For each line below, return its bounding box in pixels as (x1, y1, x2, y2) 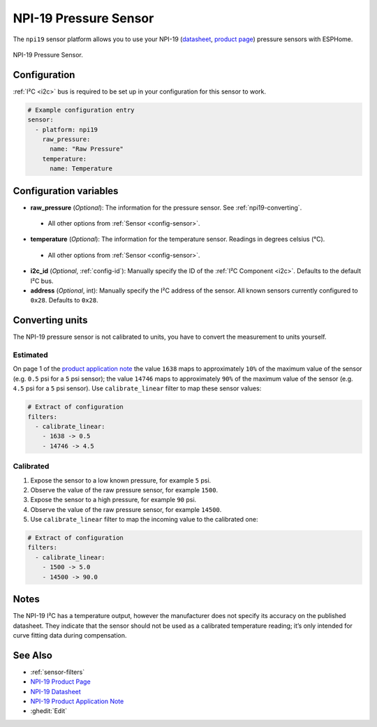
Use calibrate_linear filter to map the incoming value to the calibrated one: (30, 515, 258, 524)
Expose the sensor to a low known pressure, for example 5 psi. (30, 476, 212, 485)
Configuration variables (13, 185, 119, 197)
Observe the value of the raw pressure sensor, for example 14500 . (30, 505, 222, 513)
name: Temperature (50, 165, 113, 172)
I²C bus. (30, 277, 54, 285)
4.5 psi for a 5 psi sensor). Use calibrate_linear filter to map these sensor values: (13, 384, 262, 392)
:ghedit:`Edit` (30, 707, 68, 715)
